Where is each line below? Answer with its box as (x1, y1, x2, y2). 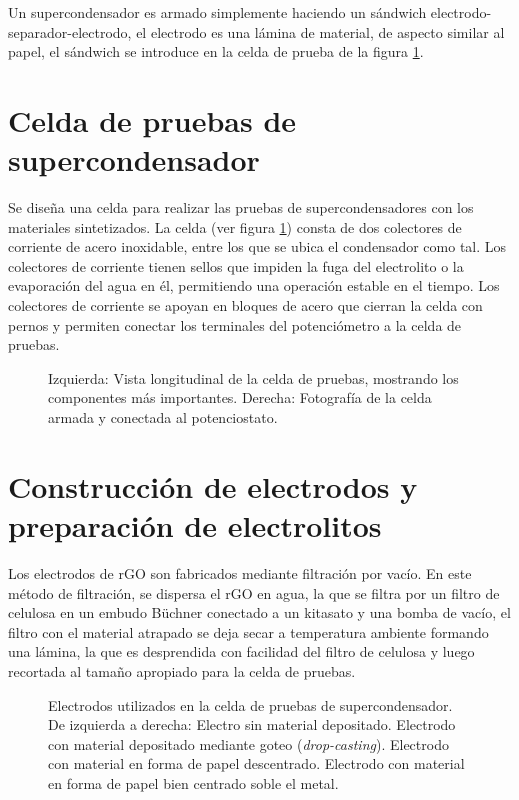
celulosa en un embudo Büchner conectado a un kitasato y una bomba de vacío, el (8, 602, 511, 623)
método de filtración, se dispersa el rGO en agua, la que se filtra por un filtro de (8, 582, 500, 603)
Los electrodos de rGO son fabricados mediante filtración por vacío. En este (8, 562, 472, 583)
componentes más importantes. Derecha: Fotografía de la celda (48, 387, 432, 408)
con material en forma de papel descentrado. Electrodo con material (48, 753, 465, 774)
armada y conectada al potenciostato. (48, 407, 278, 428)
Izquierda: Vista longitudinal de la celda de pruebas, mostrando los (48, 367, 459, 388)
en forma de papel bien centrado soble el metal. (48, 772, 339, 793)
